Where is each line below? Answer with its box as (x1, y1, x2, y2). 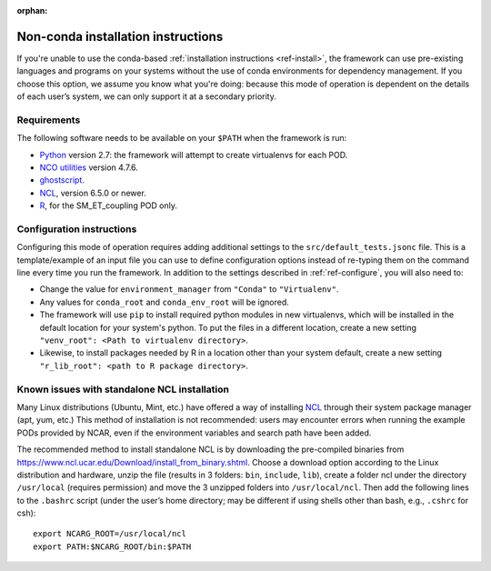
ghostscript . (39, 175, 85, 185)
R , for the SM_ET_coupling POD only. (39, 200, 177, 211)
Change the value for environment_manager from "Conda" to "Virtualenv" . (39, 284, 339, 295)
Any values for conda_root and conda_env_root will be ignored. (39, 296, 290, 307)
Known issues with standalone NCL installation (16, 383, 229, 396)
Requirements (16, 114, 81, 126)
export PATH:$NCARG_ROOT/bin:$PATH (33, 541, 192, 552)
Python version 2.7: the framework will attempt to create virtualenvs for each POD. (39, 149, 348, 160)
